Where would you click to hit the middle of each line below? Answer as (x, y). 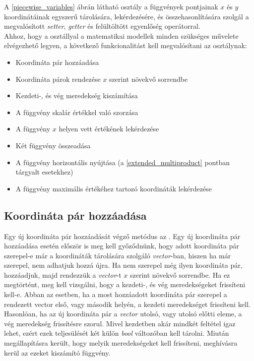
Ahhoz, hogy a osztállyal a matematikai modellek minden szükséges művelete (121, 35)
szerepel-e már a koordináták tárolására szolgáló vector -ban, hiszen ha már (118, 255)
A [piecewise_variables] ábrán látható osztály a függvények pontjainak (111, 6)
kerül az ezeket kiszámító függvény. (57, 352)
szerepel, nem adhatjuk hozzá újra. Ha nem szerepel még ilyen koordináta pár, (123, 265)
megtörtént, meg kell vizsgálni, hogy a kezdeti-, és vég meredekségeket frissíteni (125, 284)
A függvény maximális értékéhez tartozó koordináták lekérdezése (114, 188)
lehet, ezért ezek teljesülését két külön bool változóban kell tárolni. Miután (117, 333)
